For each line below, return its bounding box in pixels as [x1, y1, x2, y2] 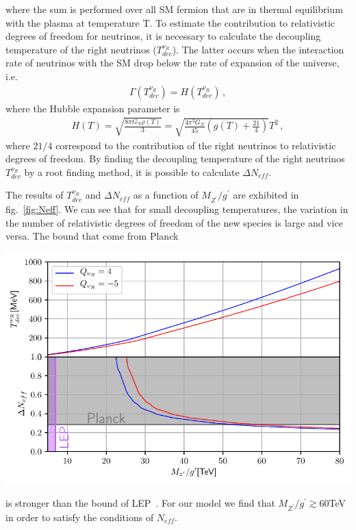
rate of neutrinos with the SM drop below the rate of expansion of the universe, [5, 55, 340, 70]
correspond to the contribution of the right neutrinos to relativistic [55, 138, 336, 152]
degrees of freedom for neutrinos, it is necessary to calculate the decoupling [5, 29, 321, 43]
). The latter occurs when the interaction [172, 42, 344, 56]
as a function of [133, 188, 199, 202]
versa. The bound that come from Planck [5, 229, 179, 243]
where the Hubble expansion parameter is [5, 101, 180, 115]
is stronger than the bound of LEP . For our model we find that [5, 496, 275, 510]
